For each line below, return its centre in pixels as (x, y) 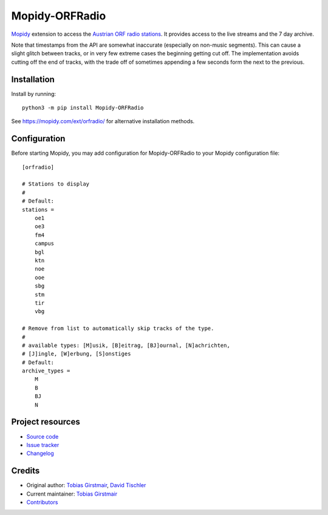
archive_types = (46, 371)
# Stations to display (56, 184)
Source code (43, 436)
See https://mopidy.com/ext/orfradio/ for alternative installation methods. (103, 121)
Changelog (40, 453)
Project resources (46, 422)
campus (44, 244)
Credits (26, 471)
